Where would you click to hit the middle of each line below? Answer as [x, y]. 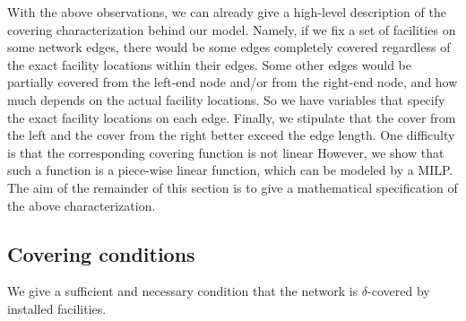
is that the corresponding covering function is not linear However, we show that [226, 152]
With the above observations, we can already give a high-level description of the [227, 12]
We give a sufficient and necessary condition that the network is [183, 291]
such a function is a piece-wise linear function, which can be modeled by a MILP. [230, 170]
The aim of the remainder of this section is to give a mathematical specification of [233, 187]
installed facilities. [57, 308]
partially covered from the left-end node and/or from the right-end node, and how [233, 82]
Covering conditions [101, 253]
